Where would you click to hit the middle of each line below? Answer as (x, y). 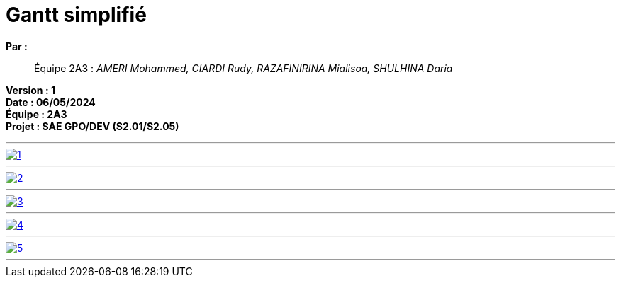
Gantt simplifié (76, 15)
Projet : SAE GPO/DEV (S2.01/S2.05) (93, 126)
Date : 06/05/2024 (51, 102)
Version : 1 (30, 90)
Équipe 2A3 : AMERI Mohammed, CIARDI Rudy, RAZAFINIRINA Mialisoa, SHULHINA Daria (244, 68)
